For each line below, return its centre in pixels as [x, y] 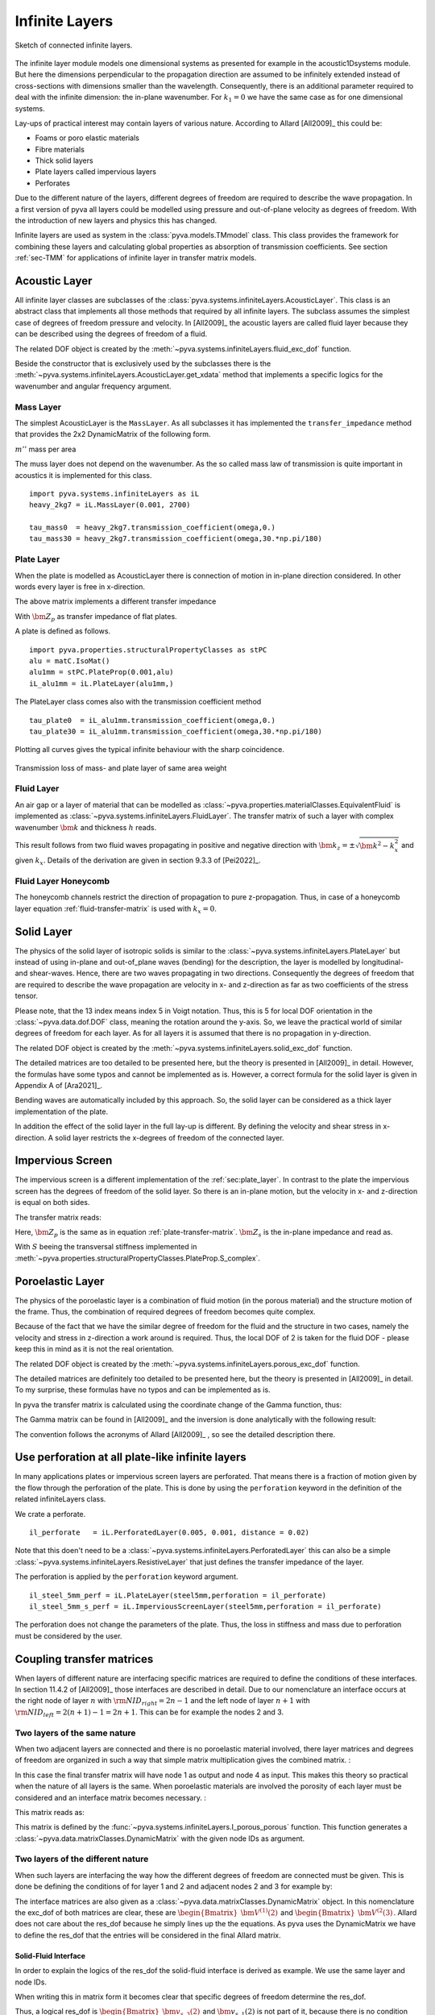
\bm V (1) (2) [259, 1912]
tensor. [27, 996]
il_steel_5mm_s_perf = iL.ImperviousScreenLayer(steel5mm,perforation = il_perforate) [205, 1606]
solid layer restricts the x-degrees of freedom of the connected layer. [170, 1137]
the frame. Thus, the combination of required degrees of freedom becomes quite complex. [165, 1312]
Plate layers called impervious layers [96, 172]
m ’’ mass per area [46, 449]
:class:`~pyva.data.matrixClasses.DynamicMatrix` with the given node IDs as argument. [160, 1838]
